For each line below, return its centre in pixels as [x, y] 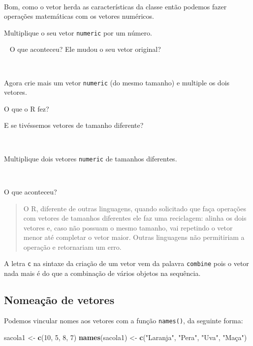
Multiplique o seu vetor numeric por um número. [78, 32]
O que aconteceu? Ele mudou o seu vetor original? [85, 49]
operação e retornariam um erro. [72, 247]
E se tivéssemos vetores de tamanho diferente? [74, 125]
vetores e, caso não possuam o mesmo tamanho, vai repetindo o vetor [128, 227]
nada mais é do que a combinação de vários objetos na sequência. [102, 273]
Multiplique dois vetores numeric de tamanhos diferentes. [91, 158]
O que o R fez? [27, 108]
